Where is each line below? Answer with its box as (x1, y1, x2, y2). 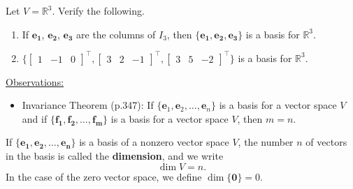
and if (22, 111, 48, 126)
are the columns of (76, 27, 156, 41)
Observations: (6, 74, 64, 89)
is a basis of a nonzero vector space (79, 135, 229, 149)
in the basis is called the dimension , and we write (6, 149, 224, 163)
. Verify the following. (52, 3, 145, 17)
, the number (238, 135, 294, 149)
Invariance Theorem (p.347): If (22, 98, 154, 112)
